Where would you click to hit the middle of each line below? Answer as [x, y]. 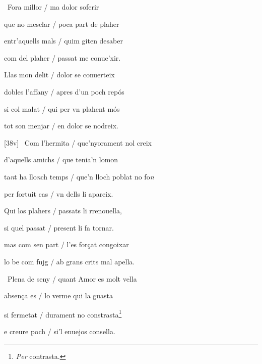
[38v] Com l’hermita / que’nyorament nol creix [78, 142]
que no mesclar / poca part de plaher [62, 24]
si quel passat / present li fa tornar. [59, 227]
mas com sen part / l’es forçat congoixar [67, 244]
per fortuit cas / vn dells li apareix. [59, 193]
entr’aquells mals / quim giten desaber [63, 41]
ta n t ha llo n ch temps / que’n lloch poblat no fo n [79, 176]
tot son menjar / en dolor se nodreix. [61, 126]
